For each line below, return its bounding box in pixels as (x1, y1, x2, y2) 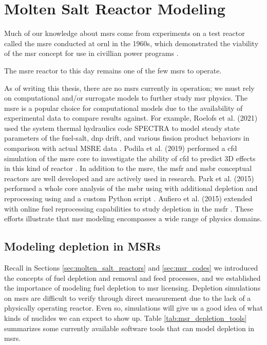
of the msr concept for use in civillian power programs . (4, 48, 179, 59)
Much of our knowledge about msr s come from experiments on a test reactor (4, 28, 245, 39)
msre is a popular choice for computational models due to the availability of (4, 102, 243, 113)
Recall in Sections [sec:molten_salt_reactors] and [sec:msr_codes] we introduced (4, 262, 258, 273)
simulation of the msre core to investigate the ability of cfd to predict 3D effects (4, 152, 256, 163)
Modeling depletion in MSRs (4, 238, 161, 254)
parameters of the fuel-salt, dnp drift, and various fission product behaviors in (4, 132, 250, 143)
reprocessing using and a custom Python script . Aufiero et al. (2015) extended (4, 193, 253, 204)
